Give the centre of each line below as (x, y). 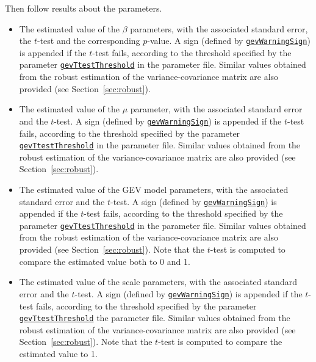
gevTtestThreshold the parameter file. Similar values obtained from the (155, 318)
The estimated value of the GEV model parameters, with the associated (154, 189)
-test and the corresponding (88, 41)
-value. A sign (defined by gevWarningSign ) (229, 41)
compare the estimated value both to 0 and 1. (105, 261)
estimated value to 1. (58, 353)
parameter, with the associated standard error (216, 109)
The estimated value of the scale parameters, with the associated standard (158, 282)
